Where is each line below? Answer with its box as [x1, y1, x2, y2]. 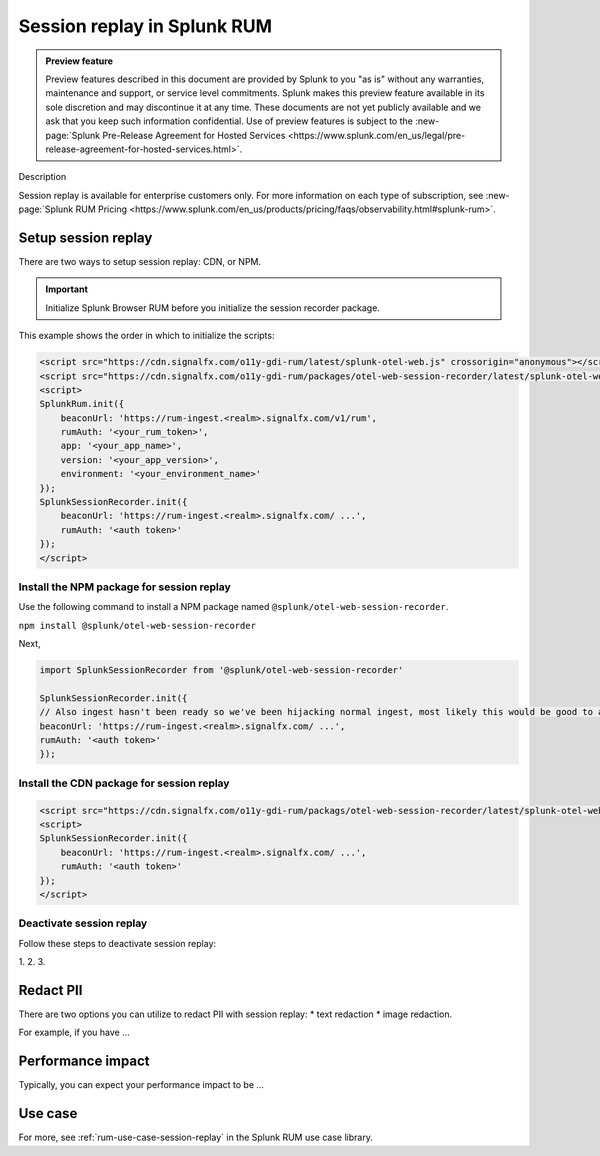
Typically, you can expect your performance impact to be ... [18, 1079, 265, 1091]
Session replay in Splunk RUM [18, 15, 273, 37]
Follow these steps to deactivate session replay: [18, 937, 217, 949]
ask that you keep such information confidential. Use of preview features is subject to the [45, 115, 414, 127]
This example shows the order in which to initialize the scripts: [18, 330, 275, 342]
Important [45, 283, 89, 295]
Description [18, 171, 67, 183]
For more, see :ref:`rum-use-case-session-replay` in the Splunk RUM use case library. [18, 1131, 374, 1144]
